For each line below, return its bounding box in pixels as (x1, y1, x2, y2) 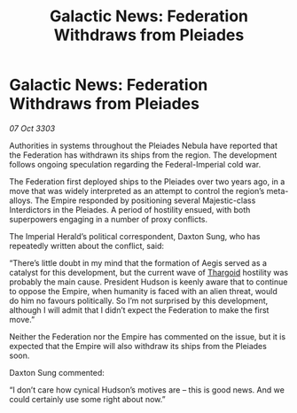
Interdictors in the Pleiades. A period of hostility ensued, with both (9, 204, 251, 214)
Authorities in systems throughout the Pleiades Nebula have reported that (9, 140, 277, 151)
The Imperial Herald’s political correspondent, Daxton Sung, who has (9, 230, 261, 241)
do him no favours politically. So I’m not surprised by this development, (9, 295, 269, 306)
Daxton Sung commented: (9, 367, 105, 378)
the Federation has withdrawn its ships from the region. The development (9, 149, 277, 160)
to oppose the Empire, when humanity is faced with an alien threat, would (9, 285, 277, 296)
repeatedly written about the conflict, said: (9, 240, 165, 251)
